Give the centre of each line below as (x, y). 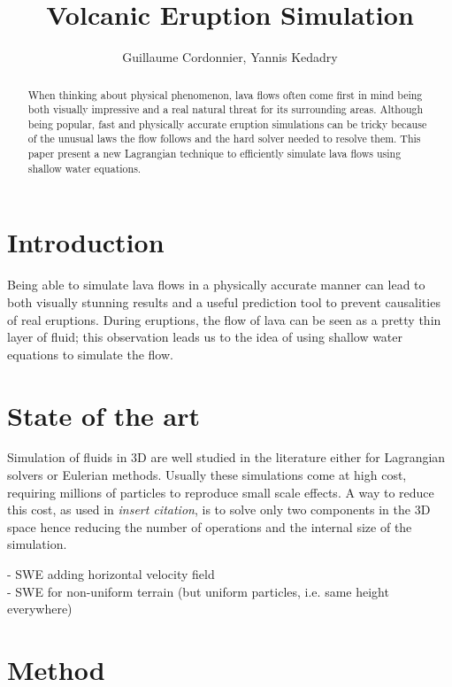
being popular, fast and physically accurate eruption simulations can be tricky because (227, 124)
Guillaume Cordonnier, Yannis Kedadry (230, 57)
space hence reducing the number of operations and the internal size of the (210, 526)
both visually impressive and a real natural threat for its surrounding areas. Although (226, 109)
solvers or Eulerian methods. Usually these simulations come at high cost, (207, 475)
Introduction (86, 242)
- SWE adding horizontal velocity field (111, 574)
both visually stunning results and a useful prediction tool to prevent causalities (224, 301)
